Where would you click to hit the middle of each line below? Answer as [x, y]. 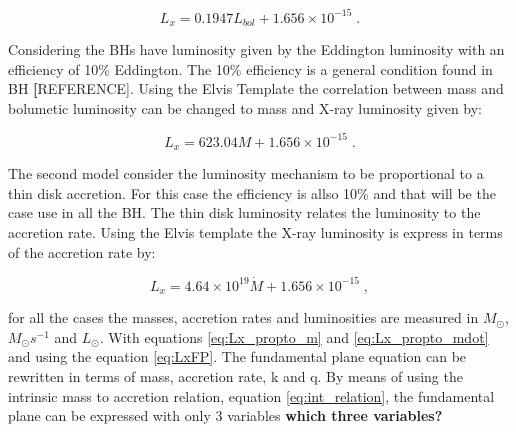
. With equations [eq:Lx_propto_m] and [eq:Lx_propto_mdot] [294, 336]
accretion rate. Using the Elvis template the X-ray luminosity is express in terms [255, 232]
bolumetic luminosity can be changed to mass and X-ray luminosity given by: [245, 107]
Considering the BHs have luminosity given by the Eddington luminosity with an [256, 48]
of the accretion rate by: [82, 251]
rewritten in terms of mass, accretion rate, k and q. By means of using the [235, 375]
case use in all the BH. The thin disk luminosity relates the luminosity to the [244, 212]
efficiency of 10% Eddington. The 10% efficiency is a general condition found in [250, 68]
